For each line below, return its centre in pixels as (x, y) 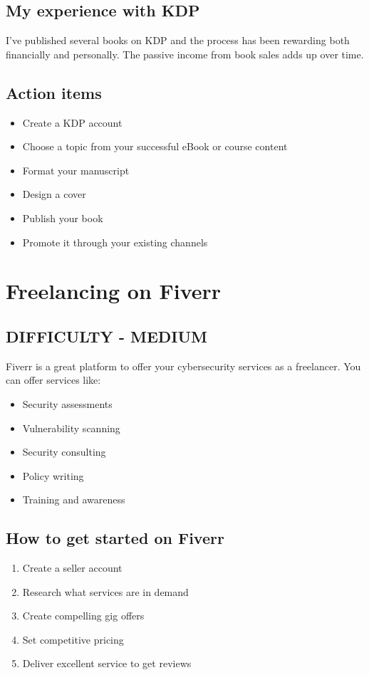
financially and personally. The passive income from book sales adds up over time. (185, 54)
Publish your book (63, 218)
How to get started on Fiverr (115, 538)
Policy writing (53, 475)
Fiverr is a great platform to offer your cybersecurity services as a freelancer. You (183, 366)
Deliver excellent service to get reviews (107, 663)
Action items (54, 92)
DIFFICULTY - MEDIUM (106, 336)
